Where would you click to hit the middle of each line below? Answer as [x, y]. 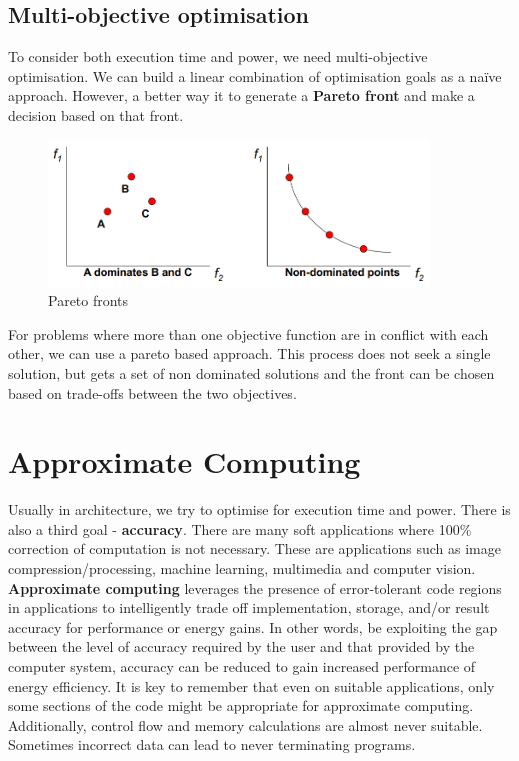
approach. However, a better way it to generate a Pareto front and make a [241, 95]
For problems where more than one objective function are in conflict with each [248, 333]
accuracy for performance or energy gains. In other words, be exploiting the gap [253, 626]
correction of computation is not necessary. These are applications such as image [254, 548]
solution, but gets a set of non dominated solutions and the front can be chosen [251, 372]
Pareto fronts [88, 300]
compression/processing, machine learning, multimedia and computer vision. [242, 568]
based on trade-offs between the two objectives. [152, 392]
